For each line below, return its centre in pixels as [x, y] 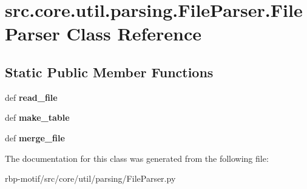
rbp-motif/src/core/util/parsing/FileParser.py [90, 178]
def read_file [31, 97]
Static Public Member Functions [109, 72]
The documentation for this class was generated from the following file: [137, 158]
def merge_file [35, 137]
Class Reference [134, 34]
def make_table [37, 117]
